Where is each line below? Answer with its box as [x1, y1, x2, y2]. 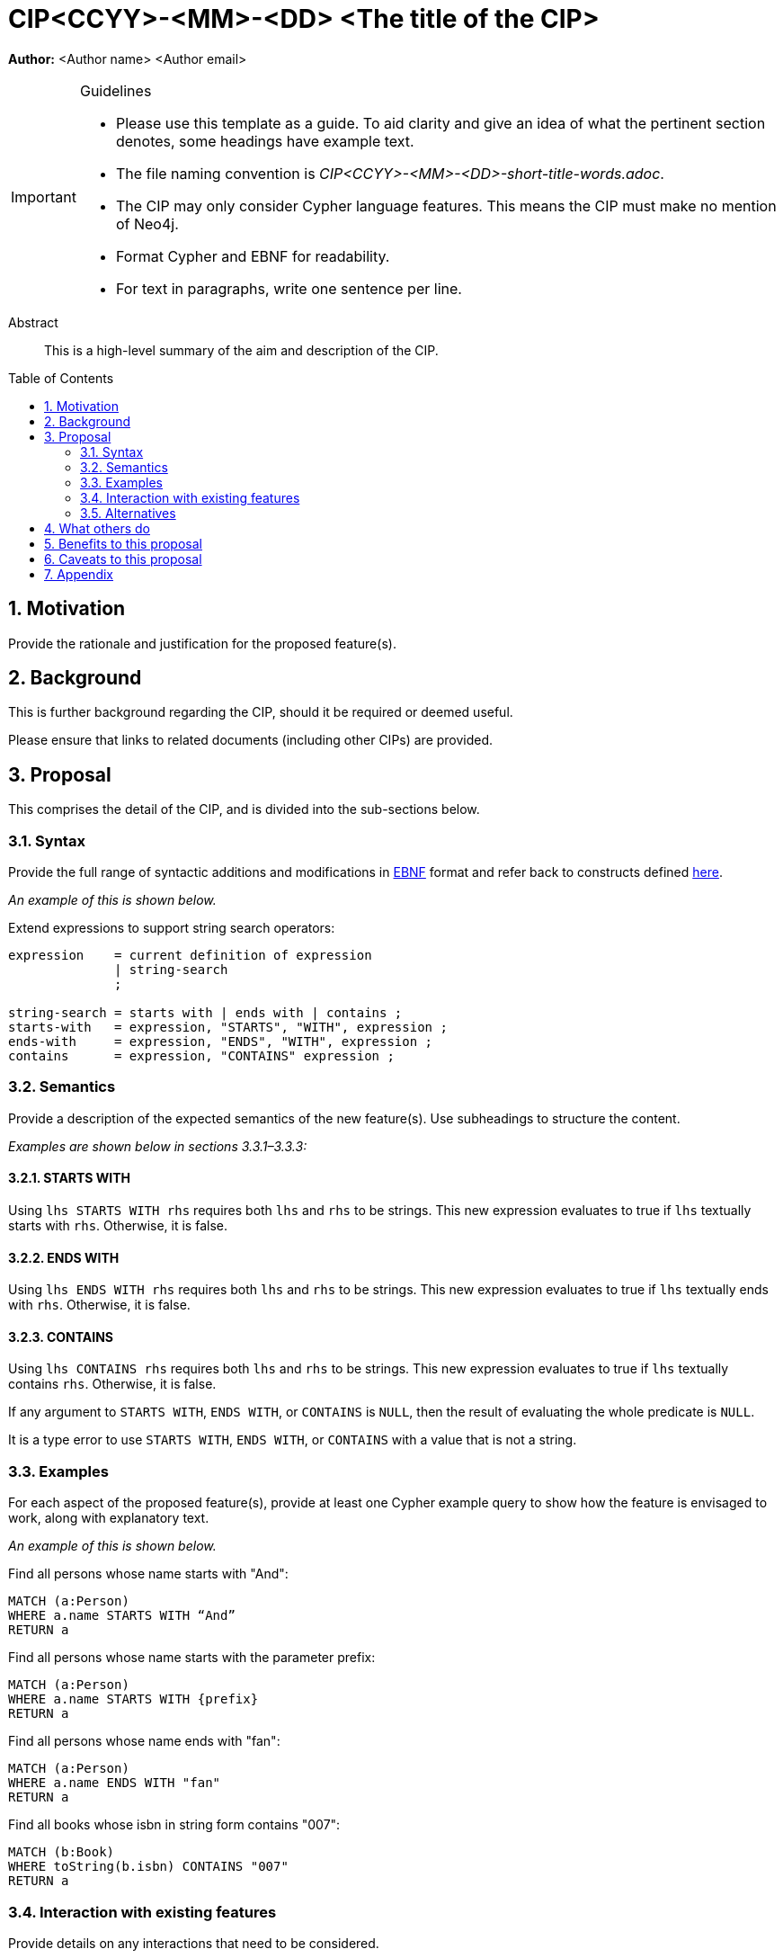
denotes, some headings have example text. [115, 131, 414, 150]
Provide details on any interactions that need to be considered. [8, 1935, 379, 1951]
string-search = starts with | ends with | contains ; [8, 1006, 403, 1021]
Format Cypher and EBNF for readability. [115, 246, 390, 265]
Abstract [8, 314, 58, 330]
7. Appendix [44, 566, 113, 582]
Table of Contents [8, 370, 114, 386]
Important [11, 187, 76, 206]
